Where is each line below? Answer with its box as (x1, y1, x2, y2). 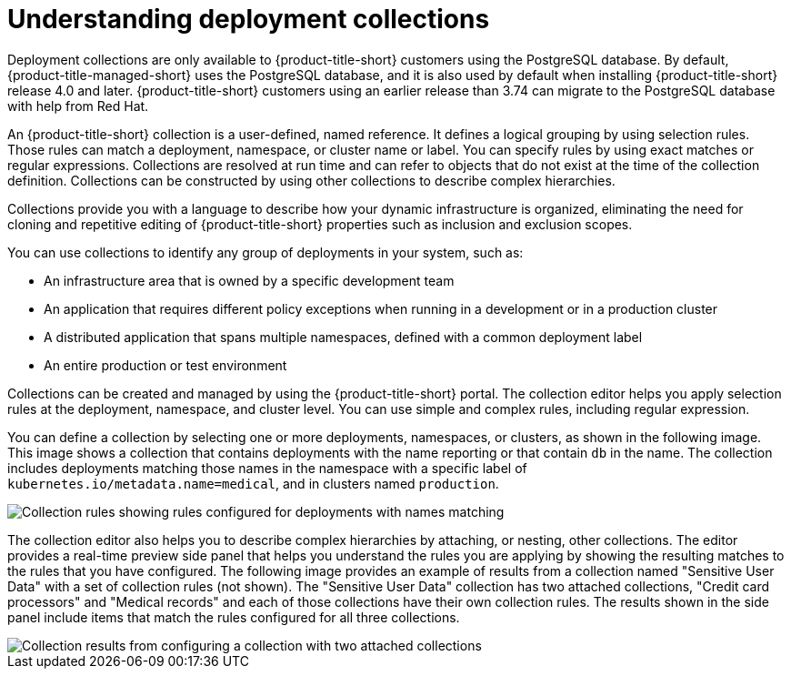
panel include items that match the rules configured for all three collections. (7, 609, 460, 625)
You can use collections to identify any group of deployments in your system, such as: (7, 244, 524, 260)
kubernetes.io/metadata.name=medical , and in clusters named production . (7, 475, 499, 491)
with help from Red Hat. (7, 97, 149, 114)
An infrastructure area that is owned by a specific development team (44, 272, 455, 288)
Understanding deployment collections (7, 4, 490, 35)
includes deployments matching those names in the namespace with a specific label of (7, 459, 527, 476)
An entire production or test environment (44, 357, 287, 373)
